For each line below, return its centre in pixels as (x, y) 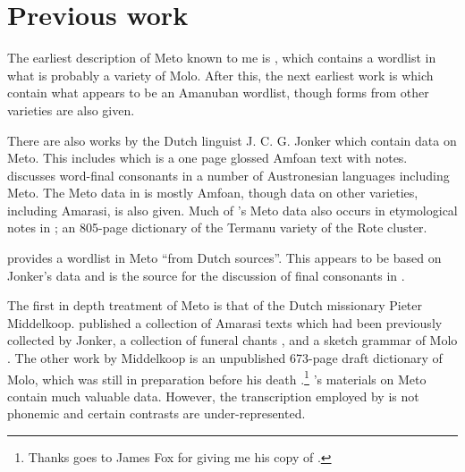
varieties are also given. (71, 110)
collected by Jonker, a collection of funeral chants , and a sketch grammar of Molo (232, 340)
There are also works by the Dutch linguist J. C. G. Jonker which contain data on (232, 140)
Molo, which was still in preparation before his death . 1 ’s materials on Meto (217, 377)
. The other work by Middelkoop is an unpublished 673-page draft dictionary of (225, 358)
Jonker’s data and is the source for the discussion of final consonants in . (206, 275)
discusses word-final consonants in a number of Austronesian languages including (228, 175)
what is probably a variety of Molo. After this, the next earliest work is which (220, 75)
